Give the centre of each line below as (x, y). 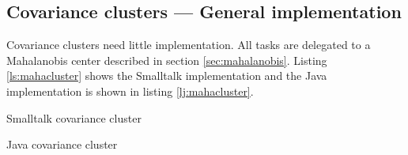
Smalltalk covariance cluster (74, 117)
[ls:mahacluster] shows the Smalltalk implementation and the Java (167, 76)
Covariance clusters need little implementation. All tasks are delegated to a (189, 45)
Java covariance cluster (62, 144)
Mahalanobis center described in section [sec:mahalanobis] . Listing (167, 60)
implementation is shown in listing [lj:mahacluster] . (130, 91)
